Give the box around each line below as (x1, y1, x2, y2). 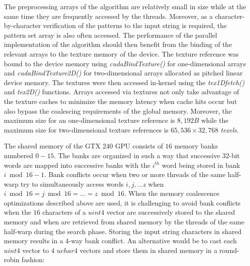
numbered (4, 150, 33, 160)
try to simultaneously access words (20, 178, 124, 189)
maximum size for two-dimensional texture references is (4, 124, 169, 134)
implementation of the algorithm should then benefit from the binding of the (4, 39, 232, 49)
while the (201, 115, 229, 125)
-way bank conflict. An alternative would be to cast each (68, 236, 237, 246)
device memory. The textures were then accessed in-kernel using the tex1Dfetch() (4, 77, 245, 87)
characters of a (42, 207, 86, 217)
